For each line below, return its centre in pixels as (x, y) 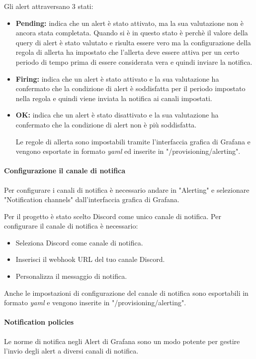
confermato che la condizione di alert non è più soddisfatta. (106, 124)
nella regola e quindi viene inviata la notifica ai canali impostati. (114, 98)
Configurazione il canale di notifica (65, 171)
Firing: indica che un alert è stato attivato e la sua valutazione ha (117, 78)
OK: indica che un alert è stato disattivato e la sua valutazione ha (117, 115)
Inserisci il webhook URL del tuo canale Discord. (90, 259)
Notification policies (39, 322)
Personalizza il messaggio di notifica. (71, 276)
